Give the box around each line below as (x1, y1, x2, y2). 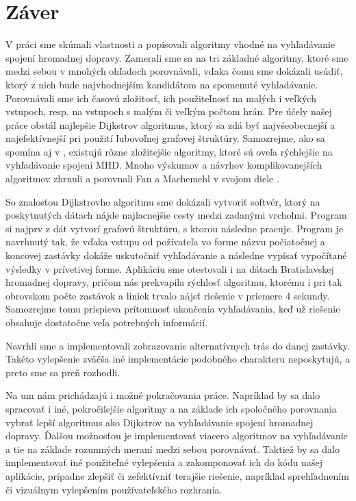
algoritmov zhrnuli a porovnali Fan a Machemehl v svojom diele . (5, 171, 279, 186)
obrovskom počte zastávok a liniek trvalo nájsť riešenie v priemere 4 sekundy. (5, 288, 330, 302)
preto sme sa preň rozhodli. (5, 365, 120, 379)
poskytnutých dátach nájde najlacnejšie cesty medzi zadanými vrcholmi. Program (5, 208, 347, 222)
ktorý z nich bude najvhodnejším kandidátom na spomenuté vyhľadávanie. (5, 77, 318, 91)
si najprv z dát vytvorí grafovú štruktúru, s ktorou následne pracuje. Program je (5, 221, 344, 235)
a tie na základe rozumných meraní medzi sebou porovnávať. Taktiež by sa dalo (5, 441, 340, 456)
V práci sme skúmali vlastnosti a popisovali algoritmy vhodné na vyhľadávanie (5, 37, 335, 51)
